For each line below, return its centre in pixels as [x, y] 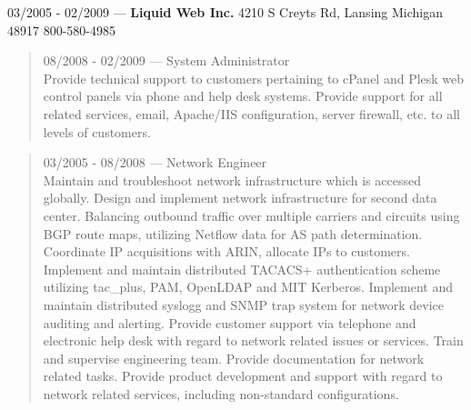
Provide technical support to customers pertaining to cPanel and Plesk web [254, 78]
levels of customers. [97, 131]
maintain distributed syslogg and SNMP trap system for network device [243, 304]
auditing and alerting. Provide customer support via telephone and [230, 322]
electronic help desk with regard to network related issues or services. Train [253, 340]
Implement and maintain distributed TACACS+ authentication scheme [242, 269]
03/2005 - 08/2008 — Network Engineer [155, 162]
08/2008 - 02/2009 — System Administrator [166, 60]
